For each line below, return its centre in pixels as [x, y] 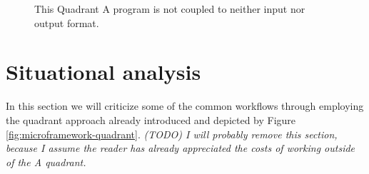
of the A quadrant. [46, 162]
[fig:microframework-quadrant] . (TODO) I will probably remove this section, [172, 134]
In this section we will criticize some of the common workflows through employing [185, 106]
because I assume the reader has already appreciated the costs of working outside [181, 148]
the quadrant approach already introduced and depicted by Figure [151, 119]
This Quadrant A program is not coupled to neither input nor [170, 9]
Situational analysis [103, 72]
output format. [67, 22]
